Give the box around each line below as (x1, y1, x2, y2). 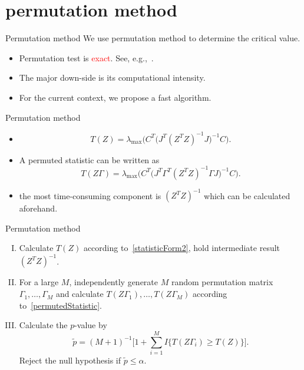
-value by (74, 319, 107, 331)
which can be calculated (204, 189, 290, 201)
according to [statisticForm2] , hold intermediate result (83, 242, 280, 254)
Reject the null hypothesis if (19, 354, 121, 366)
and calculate (55, 288, 104, 300)
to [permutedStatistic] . (19, 299, 102, 311)
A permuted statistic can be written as (19, 153, 160, 166)
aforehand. (19, 202, 58, 214)
